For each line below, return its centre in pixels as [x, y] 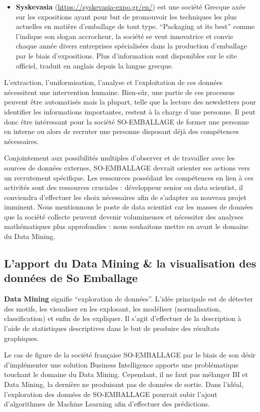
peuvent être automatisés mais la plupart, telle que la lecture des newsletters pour [130, 102]
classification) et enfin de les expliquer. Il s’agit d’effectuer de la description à [123, 318]
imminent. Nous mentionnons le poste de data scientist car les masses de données [129, 207]
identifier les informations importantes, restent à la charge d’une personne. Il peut [130, 111]
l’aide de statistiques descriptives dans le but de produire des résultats [112, 328]
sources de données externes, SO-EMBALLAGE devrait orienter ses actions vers [127, 167]
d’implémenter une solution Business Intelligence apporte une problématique [121, 364]
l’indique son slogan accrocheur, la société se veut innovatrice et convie [124, 36]
